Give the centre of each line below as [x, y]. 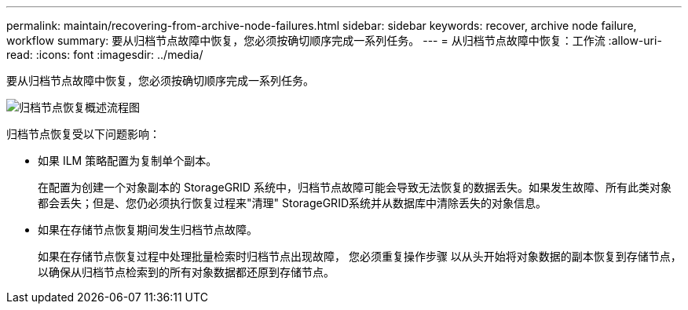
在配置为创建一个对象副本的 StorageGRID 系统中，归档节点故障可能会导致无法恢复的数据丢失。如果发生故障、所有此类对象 [355, 187]
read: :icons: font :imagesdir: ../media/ [105, 55]
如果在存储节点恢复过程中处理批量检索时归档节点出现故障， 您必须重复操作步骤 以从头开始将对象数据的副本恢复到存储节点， [360, 256]
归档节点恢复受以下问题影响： [83, 134]
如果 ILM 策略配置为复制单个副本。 [128, 160]
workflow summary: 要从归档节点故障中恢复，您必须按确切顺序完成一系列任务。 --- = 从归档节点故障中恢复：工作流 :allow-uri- [334, 40]
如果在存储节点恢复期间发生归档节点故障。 [148, 230]
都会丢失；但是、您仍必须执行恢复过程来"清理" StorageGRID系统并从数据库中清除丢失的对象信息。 [292, 203]
